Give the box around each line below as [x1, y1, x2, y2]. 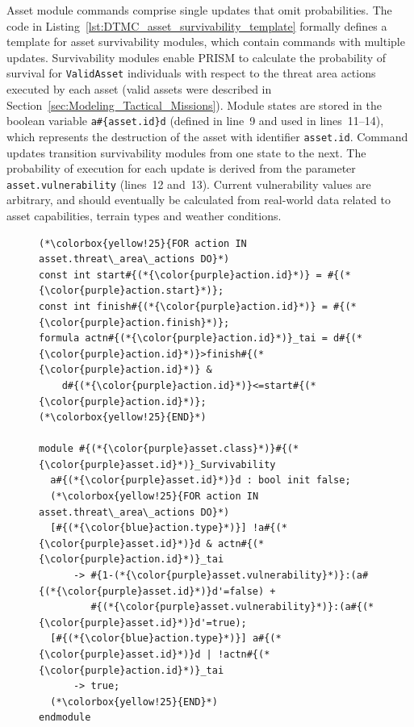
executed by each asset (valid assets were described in [6, 81, 272, 98]
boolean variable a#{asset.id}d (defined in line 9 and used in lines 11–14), [6, 112, 384, 129]
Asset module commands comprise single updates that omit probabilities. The [6, 2, 392, 18]
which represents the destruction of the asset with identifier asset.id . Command [6, 127, 408, 144]
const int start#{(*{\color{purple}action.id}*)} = [39, 269, 322, 281]
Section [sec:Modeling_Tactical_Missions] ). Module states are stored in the [6, 96, 382, 113]
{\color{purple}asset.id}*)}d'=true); [39, 616, 247, 629]
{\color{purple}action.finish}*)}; [39, 316, 230, 328]
